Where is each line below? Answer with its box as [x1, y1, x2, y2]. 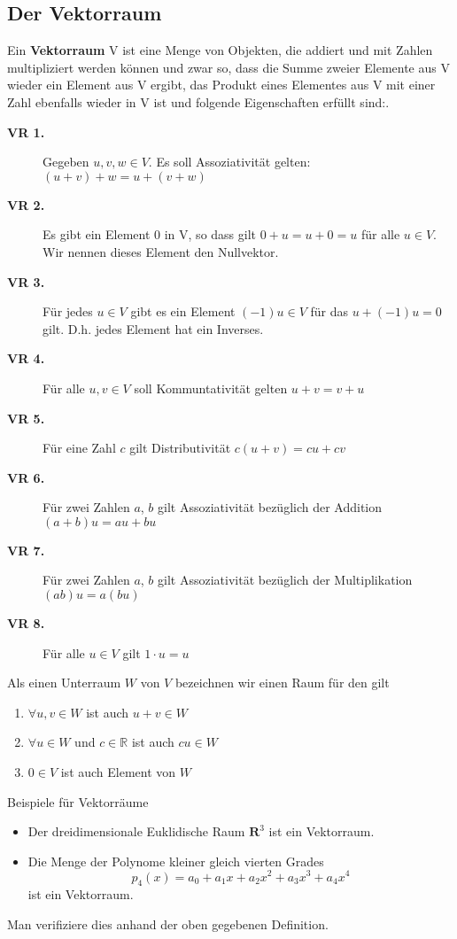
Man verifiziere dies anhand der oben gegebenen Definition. [7, 914, 329, 933]
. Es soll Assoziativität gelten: [148, 152, 311, 171]
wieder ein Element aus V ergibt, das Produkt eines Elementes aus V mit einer [7, 75, 436, 94]
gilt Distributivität [129, 438, 231, 457]
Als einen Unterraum [7, 673, 121, 692]
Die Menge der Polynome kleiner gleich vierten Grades [27, 851, 324, 870]
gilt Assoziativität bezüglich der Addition [158, 498, 383, 516]
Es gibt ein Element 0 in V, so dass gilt [43, 225, 257, 244]
